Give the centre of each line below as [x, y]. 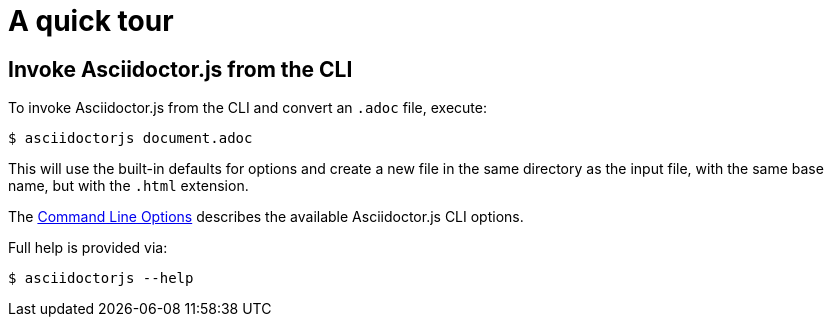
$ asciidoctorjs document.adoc [130, 138]
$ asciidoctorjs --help [101, 278]
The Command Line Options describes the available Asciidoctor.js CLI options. [266, 217]
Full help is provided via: [88, 248]
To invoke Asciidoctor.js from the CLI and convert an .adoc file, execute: [247, 108]
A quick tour [91, 21]
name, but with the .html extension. [128, 186]
